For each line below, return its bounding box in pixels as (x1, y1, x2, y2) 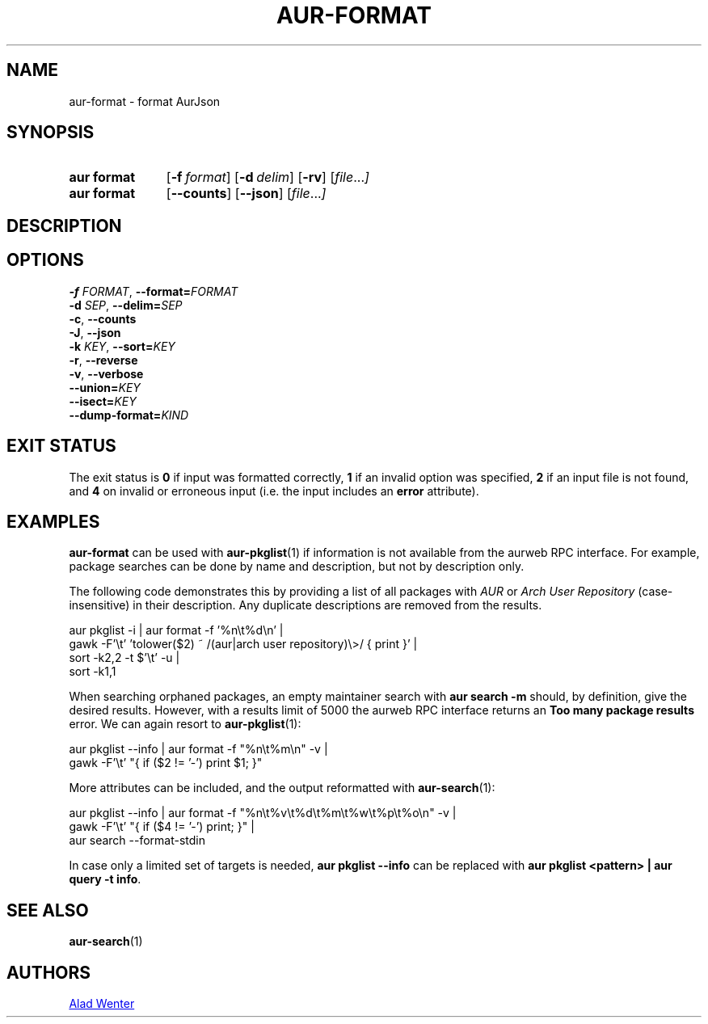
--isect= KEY (69, 394, 137, 408)
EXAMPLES (6, 511, 100, 532)
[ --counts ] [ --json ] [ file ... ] (166, 185, 327, 202)
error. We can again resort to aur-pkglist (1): (69, 717, 301, 731)
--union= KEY (69, 380, 141, 394)
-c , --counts (69, 311, 137, 326)
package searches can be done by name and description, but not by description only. (69, 559, 525, 574)
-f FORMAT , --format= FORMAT (69, 284, 238, 298)
